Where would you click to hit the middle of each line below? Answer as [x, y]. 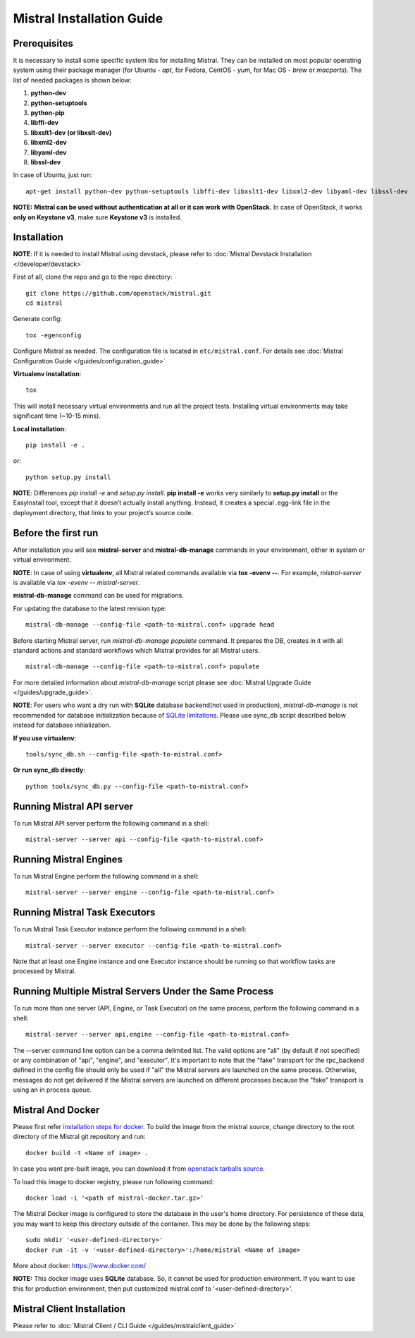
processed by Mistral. [45, 971]
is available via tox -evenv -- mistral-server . [76, 582]
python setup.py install [68, 477]
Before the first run [56, 533]
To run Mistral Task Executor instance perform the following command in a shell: [130, 929]
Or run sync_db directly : [49, 770]
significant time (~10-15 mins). [57, 416]
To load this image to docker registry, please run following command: [113, 1181]
